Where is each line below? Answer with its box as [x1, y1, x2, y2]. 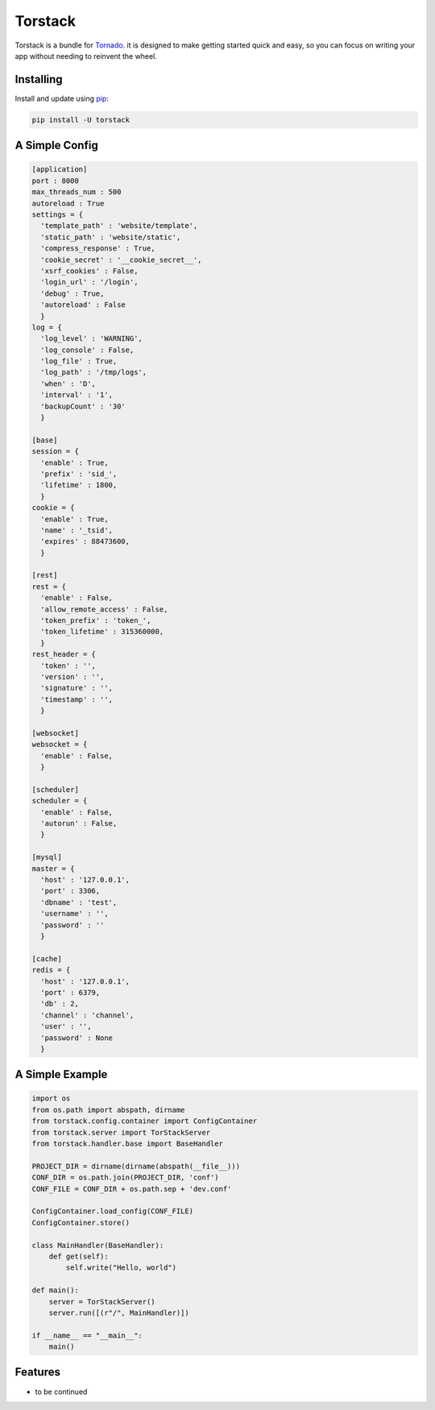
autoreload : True [31, 198, 105, 208]
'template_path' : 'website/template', [40, 222, 198, 230]
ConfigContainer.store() [31, 1217, 130, 1227]
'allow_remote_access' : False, [40, 604, 168, 614]
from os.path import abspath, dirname [31, 1105, 185, 1114]
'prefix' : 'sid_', [40, 469, 118, 479]
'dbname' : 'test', [40, 898, 118, 906]
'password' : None [40, 1033, 113, 1043]
